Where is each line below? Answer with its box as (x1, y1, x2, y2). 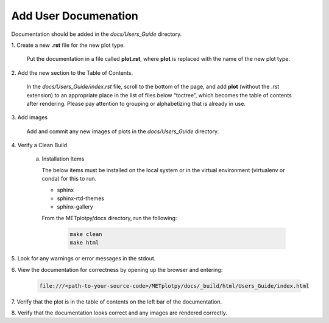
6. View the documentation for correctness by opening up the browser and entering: (11, 266, 223, 273)
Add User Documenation (11, 9, 138, 23)
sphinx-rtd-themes (57, 195, 105, 202)
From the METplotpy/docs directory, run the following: (41, 214, 177, 221)
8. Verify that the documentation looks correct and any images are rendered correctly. (11, 309, 228, 316)
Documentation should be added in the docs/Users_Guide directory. (11, 30, 182, 38)
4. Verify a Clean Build (11, 142, 68, 149)
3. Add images (11, 114, 48, 121)
